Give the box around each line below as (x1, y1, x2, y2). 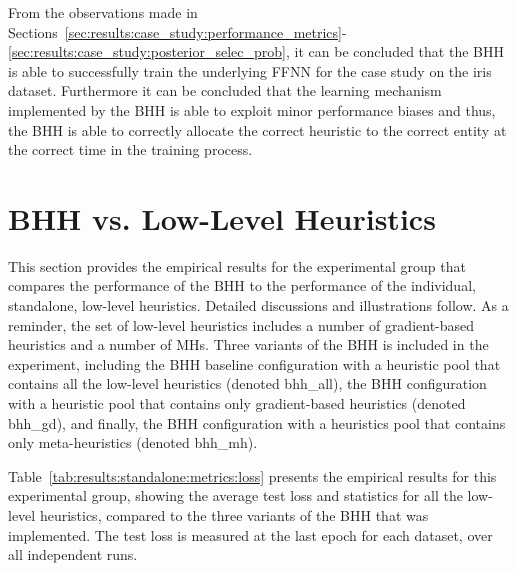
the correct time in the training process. (8, 139, 253, 160)
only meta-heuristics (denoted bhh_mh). (8, 432, 258, 453)
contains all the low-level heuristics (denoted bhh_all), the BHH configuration (8, 373, 487, 394)
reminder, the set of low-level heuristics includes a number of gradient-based (8, 314, 475, 335)
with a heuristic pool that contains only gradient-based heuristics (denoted (8, 393, 466, 414)
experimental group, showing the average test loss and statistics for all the (8, 485, 463, 506)
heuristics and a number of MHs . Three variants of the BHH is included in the (8, 334, 489, 355)
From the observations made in (8, 2, 198, 22)
